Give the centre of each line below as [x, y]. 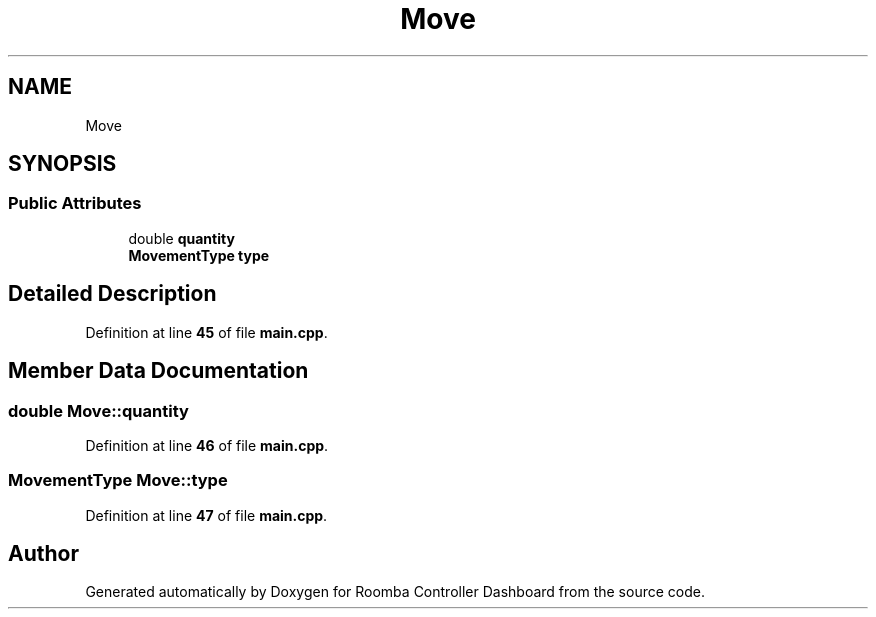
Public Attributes [75, 203]
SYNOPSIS [62, 164]
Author [43, 554]
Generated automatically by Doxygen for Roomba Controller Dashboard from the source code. [395, 592]
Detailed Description [112, 294]
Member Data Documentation [158, 371]
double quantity [181, 238]
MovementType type [199, 255]
